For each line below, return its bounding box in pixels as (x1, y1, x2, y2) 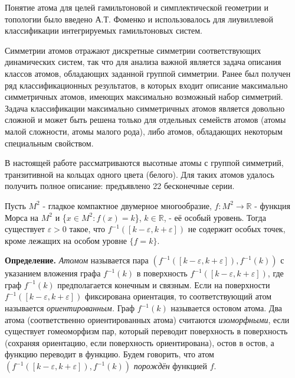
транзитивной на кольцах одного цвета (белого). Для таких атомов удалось (5, 168, 274, 180)
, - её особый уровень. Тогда (163, 211, 266, 223)
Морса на (5, 211, 39, 223)
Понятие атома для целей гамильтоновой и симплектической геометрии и (5, 1, 268, 13)
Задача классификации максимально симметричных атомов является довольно (5, 102, 285, 114)
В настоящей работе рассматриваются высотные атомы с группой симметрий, (5, 157, 284, 169)
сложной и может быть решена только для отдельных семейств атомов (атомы (5, 113, 286, 126)
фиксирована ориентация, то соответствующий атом (85, 290, 272, 302)
